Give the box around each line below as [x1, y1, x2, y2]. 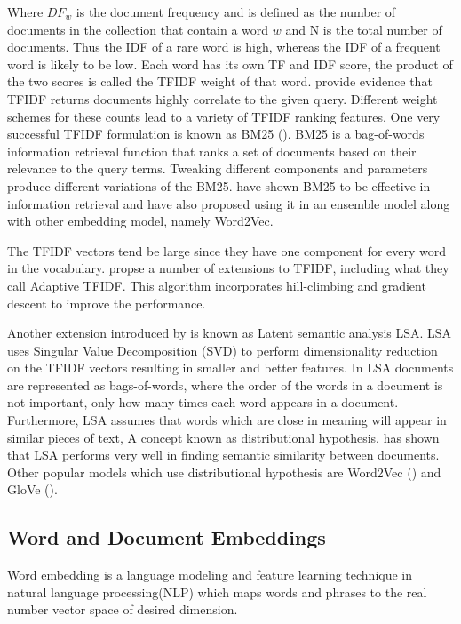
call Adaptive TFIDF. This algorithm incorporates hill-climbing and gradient [7, 276, 426, 294]
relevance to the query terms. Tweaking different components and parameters [7, 159, 428, 178]
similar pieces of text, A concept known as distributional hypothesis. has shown [7, 428, 440, 446]
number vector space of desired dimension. [7, 600, 238, 619]
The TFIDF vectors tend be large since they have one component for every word [7, 241, 446, 260]
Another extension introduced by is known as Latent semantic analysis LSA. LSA [7, 324, 452, 342]
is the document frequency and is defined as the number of [76, 3, 396, 20]
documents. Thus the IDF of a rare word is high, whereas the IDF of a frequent [7, 37, 441, 56]
